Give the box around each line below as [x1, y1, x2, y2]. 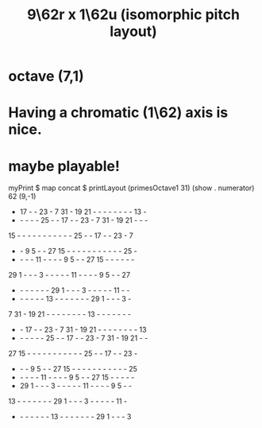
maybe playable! [8, 157, 121, 175]
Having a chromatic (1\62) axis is [8, 103, 229, 122]
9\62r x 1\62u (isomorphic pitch [26, 6, 241, 24]
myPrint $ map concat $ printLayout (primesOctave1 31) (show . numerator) [8, 183, 255, 193]
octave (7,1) [8, 68, 85, 85]
